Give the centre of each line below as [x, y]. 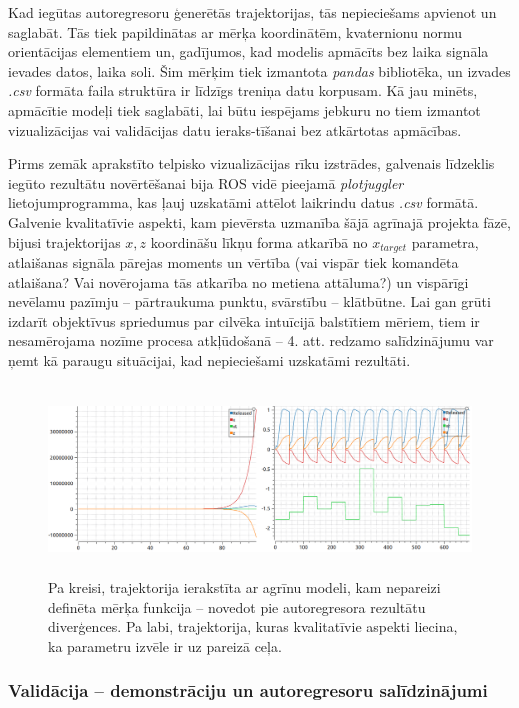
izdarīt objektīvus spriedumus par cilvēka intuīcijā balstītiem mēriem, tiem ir [244, 320]
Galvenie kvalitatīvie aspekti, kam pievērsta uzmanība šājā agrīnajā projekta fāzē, [259, 221]
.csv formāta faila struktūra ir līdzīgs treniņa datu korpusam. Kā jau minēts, [243, 90]
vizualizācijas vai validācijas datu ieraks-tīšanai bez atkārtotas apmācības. [235, 129]
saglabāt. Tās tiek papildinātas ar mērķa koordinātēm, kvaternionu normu [235, 31]
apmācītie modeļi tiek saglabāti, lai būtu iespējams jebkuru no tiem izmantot [244, 109]
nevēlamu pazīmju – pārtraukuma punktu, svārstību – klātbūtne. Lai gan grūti [249, 301]
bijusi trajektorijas [64, 241]
